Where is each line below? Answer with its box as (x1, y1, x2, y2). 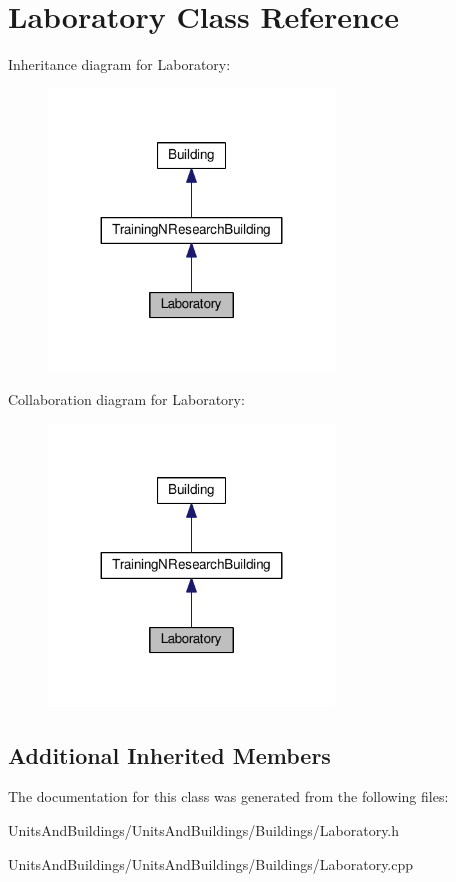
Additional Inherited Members (8, 739, 331, 770)
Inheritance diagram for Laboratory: (8, 54, 231, 75)
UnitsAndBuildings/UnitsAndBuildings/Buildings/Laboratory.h (8, 819, 400, 840)
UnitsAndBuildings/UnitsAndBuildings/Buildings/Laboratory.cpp (8, 853, 414, 874)
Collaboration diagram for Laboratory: (8, 389, 245, 410)
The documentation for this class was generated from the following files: (8, 786, 449, 807)
